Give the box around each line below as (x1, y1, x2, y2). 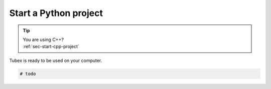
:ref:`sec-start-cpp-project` (23, 43, 80, 49)
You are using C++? (23, 36, 64, 42)
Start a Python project (9, 7, 103, 18)
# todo (20, 70, 36, 76)
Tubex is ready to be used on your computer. (9, 57, 102, 63)
